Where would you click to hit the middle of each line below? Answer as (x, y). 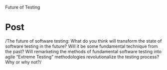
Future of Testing (23, 7)
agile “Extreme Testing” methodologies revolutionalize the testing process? (82, 57)
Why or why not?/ (23, 62)
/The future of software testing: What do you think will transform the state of (83, 41)
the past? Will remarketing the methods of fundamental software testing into (83, 51)
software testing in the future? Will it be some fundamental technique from (82, 46)
